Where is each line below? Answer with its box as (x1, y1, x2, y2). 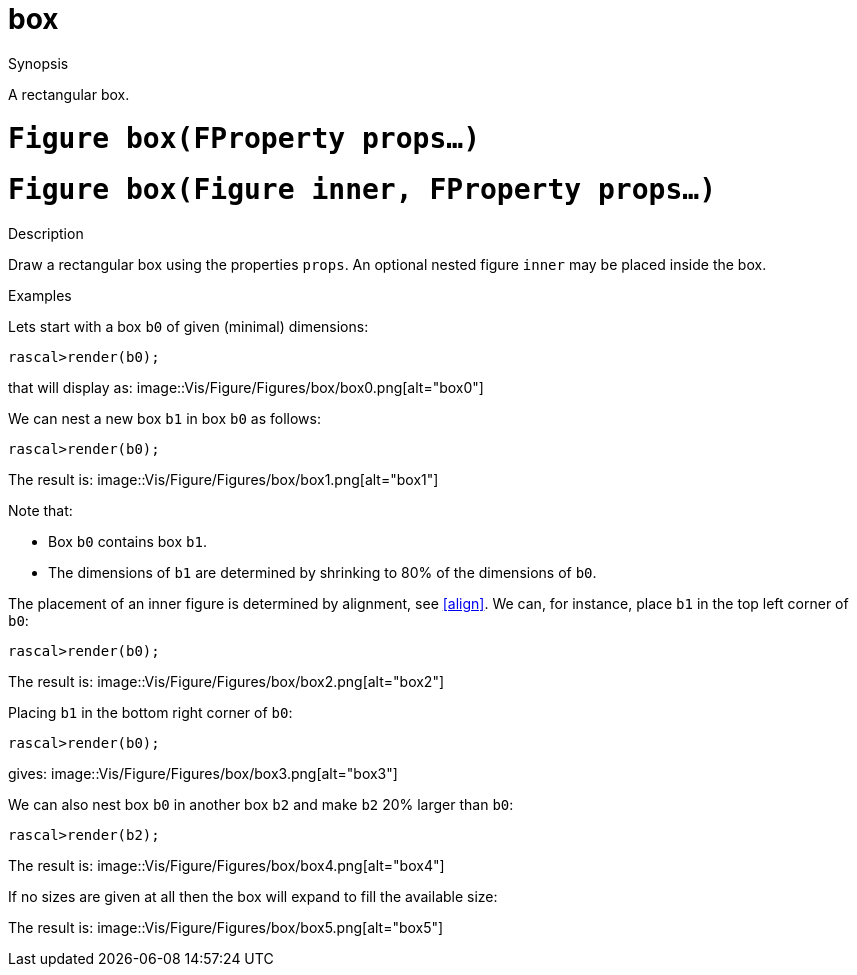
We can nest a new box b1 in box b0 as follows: (8, 410, 321, 427)
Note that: (8, 502, 73, 519)
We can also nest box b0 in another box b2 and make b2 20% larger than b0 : (8, 796, 514, 813)
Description (8, 225, 84, 242)
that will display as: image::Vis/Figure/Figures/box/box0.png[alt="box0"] (8, 379, 484, 396)
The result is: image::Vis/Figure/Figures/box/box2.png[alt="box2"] (8, 673, 445, 690)
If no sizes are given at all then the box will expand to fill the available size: (8, 888, 498, 905)
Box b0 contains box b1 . (48, 533, 207, 550)
